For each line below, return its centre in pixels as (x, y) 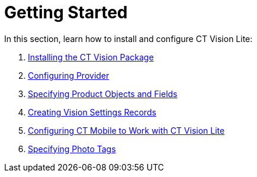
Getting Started (66, 12)
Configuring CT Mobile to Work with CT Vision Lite (126, 130)
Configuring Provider (69, 75)
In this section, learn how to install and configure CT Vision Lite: (128, 38)
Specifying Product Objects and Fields (103, 94)
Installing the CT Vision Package (91, 57)
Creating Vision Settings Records (92, 112)
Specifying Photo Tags (72, 149)
